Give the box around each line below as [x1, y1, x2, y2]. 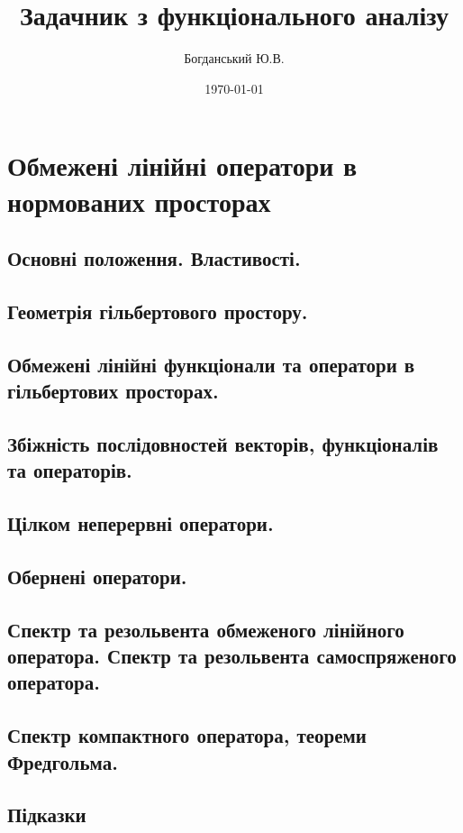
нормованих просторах [7, 182, 271, 219]
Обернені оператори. [7, 562, 187, 590]
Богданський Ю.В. [184, 49, 285, 68]
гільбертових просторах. [7, 377, 219, 405]
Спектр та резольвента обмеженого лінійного [7, 615, 404, 643]
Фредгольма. [7, 747, 118, 775]
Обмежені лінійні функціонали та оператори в [7, 350, 415, 378]
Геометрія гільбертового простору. [7, 297, 308, 325]
